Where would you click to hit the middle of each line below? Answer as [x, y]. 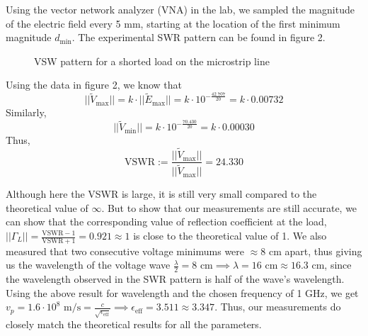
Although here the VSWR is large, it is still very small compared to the [161, 194]
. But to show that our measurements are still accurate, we [229, 207]
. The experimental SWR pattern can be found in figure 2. [199, 37]
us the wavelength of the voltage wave [88, 265]
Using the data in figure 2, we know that [94, 85]
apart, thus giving [323, 251]
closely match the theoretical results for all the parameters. [134, 324]
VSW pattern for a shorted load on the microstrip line [152, 61]
